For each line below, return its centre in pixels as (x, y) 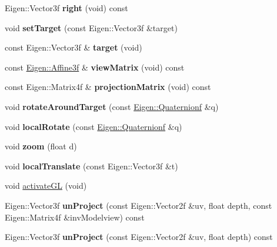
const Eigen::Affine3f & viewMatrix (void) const (95, 67)
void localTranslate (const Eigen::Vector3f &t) (91, 166)
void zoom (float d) (41, 146)
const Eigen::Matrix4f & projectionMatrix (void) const (108, 87)
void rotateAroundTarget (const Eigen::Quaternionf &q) (112, 106)
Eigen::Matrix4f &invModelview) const (75, 217)
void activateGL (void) (46, 186)
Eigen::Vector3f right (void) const (66, 8)
